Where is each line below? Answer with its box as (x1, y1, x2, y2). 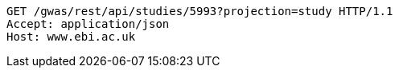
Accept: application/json (6, 18, 170, 30)
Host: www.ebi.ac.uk (6, 30, 136, 43)
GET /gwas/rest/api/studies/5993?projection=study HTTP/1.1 (6, 5, 393, 18)
